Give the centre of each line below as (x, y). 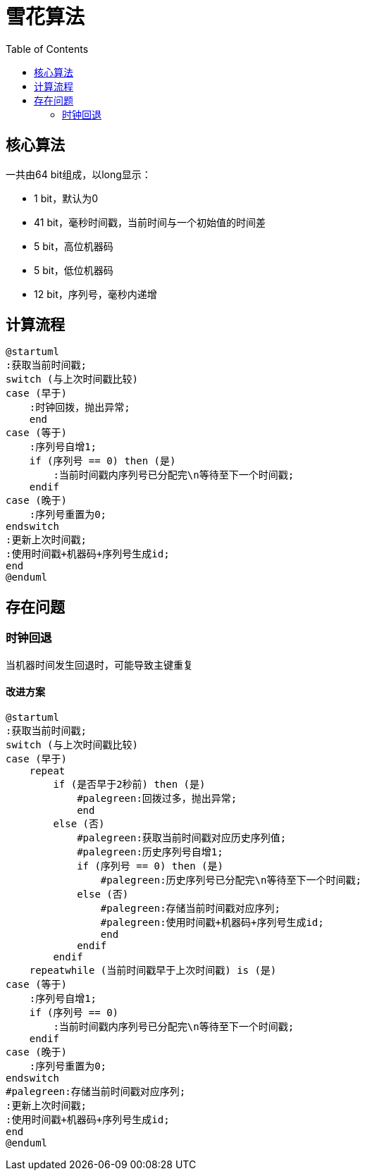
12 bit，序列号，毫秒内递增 (95, 294)
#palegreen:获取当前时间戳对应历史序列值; (182, 837)
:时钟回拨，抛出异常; (80, 408)
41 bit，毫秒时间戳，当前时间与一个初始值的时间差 (150, 222)
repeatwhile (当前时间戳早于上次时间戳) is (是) (153, 970)
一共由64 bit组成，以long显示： (79, 174)
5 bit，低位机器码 (74, 270)
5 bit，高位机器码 (74, 246)
